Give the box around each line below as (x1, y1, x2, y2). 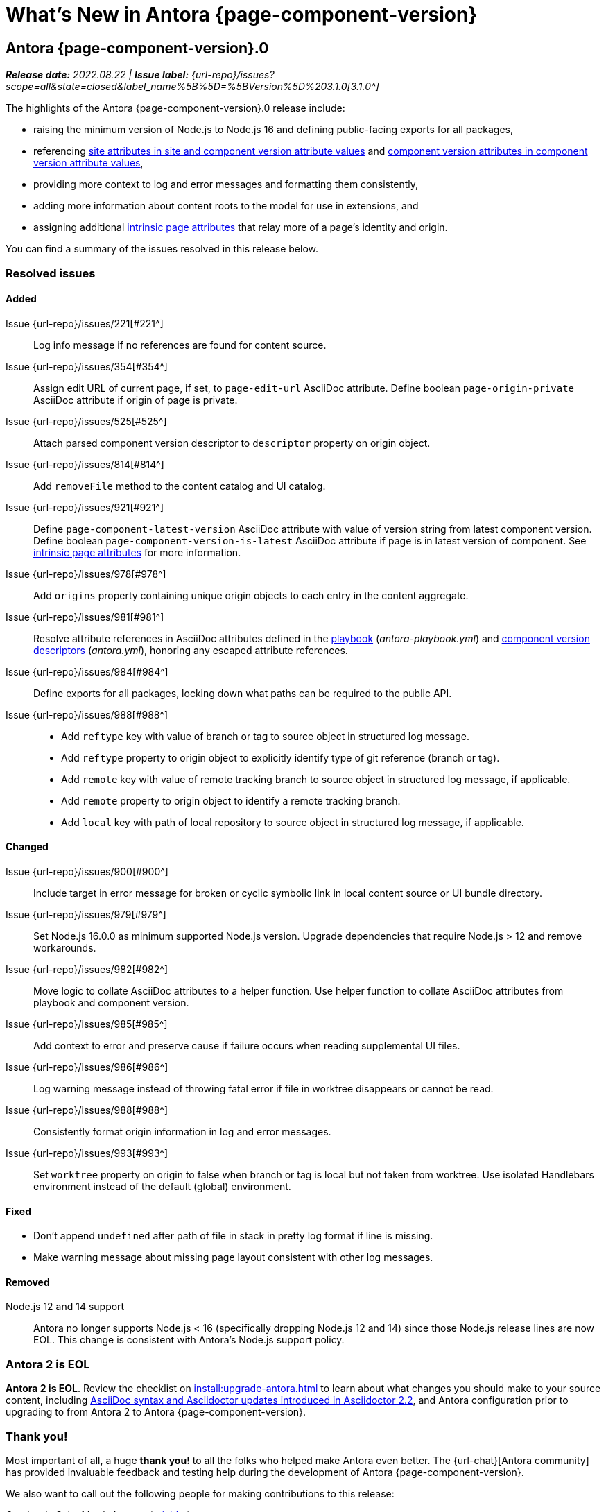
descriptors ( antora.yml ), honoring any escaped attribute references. (33, 644, 348, 656)
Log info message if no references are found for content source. (33, 338, 327, 351)
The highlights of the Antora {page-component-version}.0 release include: (6, 102, 345, 114)
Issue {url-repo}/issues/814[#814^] (6, 458, 164, 470)
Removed (6, 1275, 50, 1288)
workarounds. (33, 941, 96, 954)
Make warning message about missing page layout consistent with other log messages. (33, 1251, 433, 1264)
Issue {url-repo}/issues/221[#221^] (6, 317, 164, 329)
